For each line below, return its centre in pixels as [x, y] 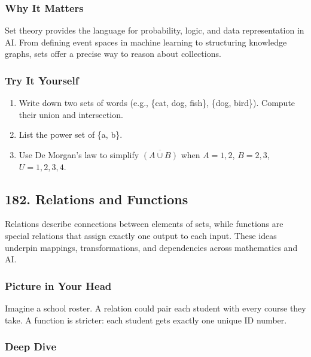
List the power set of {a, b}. [71, 134]
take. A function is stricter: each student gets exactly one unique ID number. [146, 320]
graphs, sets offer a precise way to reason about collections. [113, 54]
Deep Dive [31, 347]
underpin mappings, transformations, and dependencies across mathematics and [151, 247]
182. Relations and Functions [97, 199]
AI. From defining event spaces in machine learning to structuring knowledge [146, 42]
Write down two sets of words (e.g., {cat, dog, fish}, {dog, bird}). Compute [157, 103]
